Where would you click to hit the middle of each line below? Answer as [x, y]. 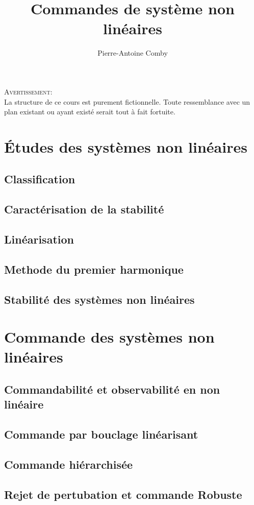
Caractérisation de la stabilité [84, 209]
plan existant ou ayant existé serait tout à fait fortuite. [90, 112]
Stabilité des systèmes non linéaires [99, 299]
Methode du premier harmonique [94, 269]
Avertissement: [28, 91]
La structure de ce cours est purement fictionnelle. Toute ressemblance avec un [127, 101]
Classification [40, 179]
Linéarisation [39, 239]
